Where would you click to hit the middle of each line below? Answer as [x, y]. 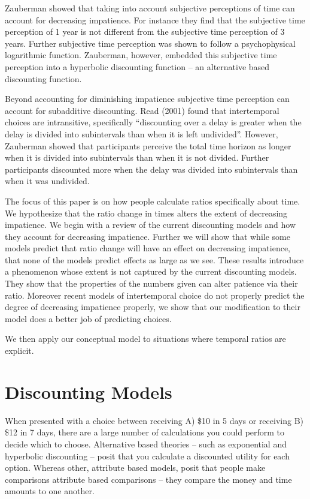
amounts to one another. [50, 491]
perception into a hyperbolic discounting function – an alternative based [137, 66]
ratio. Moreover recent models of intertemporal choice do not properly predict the [155, 295]
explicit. [19, 351]
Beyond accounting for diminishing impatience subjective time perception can [147, 99]
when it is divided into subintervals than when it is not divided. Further [137, 157]
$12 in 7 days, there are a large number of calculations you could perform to [145, 432]
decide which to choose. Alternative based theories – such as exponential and [146, 444]
